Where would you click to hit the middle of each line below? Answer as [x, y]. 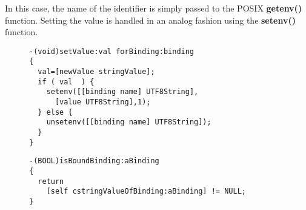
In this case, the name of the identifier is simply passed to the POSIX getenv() [154, 8]
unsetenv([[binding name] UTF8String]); [129, 122]
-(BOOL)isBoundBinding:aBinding [94, 161]
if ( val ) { [66, 82]
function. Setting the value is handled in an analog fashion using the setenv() [150, 20]
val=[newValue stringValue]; [96, 72]
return [51, 181]
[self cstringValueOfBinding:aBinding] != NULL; [146, 191]
